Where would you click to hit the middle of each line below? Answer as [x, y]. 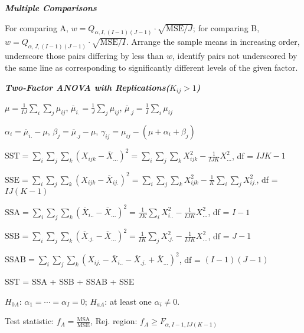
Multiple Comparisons [51, 8]
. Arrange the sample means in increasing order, [213, 42]
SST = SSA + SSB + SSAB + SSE [70, 281]
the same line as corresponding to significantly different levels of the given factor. [151, 67]
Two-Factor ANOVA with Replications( [87, 87]
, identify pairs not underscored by [235, 56]
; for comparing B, [226, 27]
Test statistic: [30, 321]
